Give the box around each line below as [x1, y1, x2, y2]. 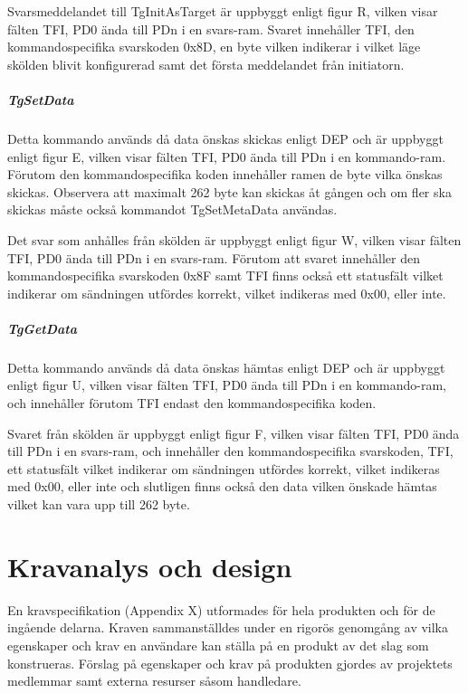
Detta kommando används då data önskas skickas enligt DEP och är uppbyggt [7, 128, 444, 147]
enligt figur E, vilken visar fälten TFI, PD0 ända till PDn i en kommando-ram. [7, 147, 446, 166]
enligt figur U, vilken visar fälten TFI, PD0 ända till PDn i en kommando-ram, [7, 375, 446, 394]
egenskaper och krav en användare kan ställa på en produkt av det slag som [7, 635, 429, 654]
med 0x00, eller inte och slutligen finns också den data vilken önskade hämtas [7, 477, 437, 496]
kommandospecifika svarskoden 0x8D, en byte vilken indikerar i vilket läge [7, 37, 421, 56]
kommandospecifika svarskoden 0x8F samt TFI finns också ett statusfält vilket [7, 266, 444, 285]
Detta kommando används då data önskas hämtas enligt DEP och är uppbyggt [7, 357, 445, 376]
